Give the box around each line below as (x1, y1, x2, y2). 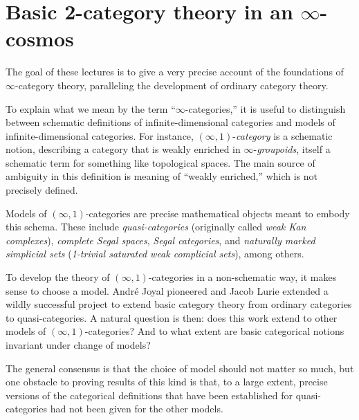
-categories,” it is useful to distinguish (185, 101, 346, 116)
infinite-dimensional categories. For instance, (6, 128, 194, 143)
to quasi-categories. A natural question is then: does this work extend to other (6, 310, 338, 325)
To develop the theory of (6, 270, 110, 284)
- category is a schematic (232, 128, 333, 143)
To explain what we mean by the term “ (6, 101, 176, 116)
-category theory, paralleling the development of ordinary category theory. (15, 77, 329, 92)
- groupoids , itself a (253, 142, 331, 156)
